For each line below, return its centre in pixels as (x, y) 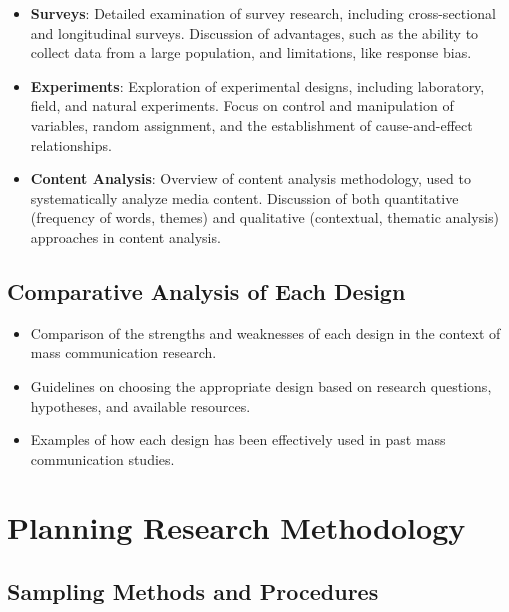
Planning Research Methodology (236, 527)
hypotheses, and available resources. (140, 405)
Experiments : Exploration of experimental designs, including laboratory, (257, 85)
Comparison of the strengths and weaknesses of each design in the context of (265, 332)
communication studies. (102, 458)
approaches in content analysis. (125, 236)
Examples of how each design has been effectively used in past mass (238, 439)
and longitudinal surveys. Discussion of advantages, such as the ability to (254, 32)
